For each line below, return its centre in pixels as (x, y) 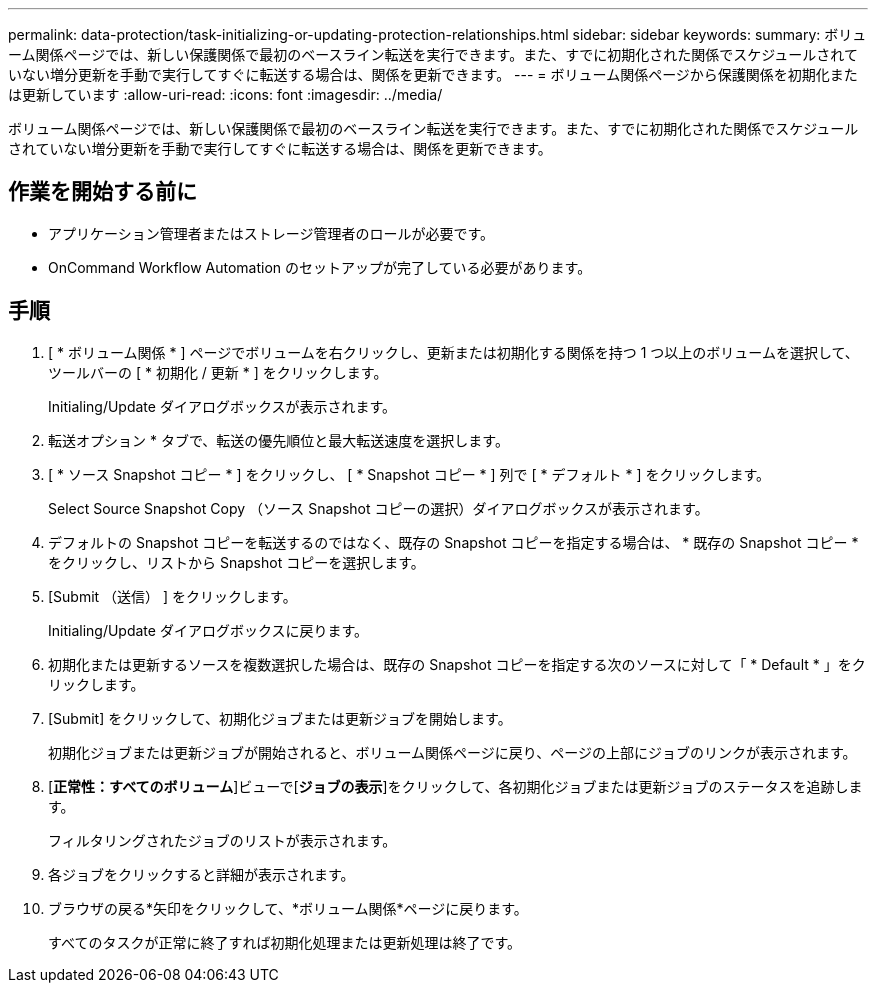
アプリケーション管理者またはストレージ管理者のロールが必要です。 (271, 233)
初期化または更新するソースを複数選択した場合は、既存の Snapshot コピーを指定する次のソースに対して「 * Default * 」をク (457, 664)
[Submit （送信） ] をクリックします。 (172, 596)
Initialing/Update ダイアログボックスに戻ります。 (208, 630)
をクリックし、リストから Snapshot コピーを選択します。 (236, 562)
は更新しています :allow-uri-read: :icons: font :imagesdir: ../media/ (225, 94)
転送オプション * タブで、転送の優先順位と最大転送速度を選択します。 (278, 440)
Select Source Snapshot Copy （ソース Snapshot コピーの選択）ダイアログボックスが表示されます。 (378, 508)
